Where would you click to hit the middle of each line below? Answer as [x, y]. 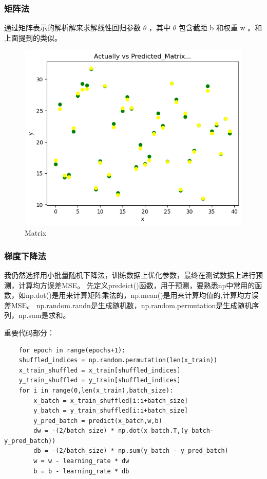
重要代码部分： [29, 332]
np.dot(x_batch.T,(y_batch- [166, 431]
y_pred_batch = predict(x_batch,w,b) [98, 421]
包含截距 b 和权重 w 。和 [220, 28]
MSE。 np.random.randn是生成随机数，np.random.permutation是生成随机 [131, 305]
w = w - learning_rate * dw [81, 461]
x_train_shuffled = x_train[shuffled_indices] [100, 370]
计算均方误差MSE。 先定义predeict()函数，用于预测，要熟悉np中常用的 [137, 285]
